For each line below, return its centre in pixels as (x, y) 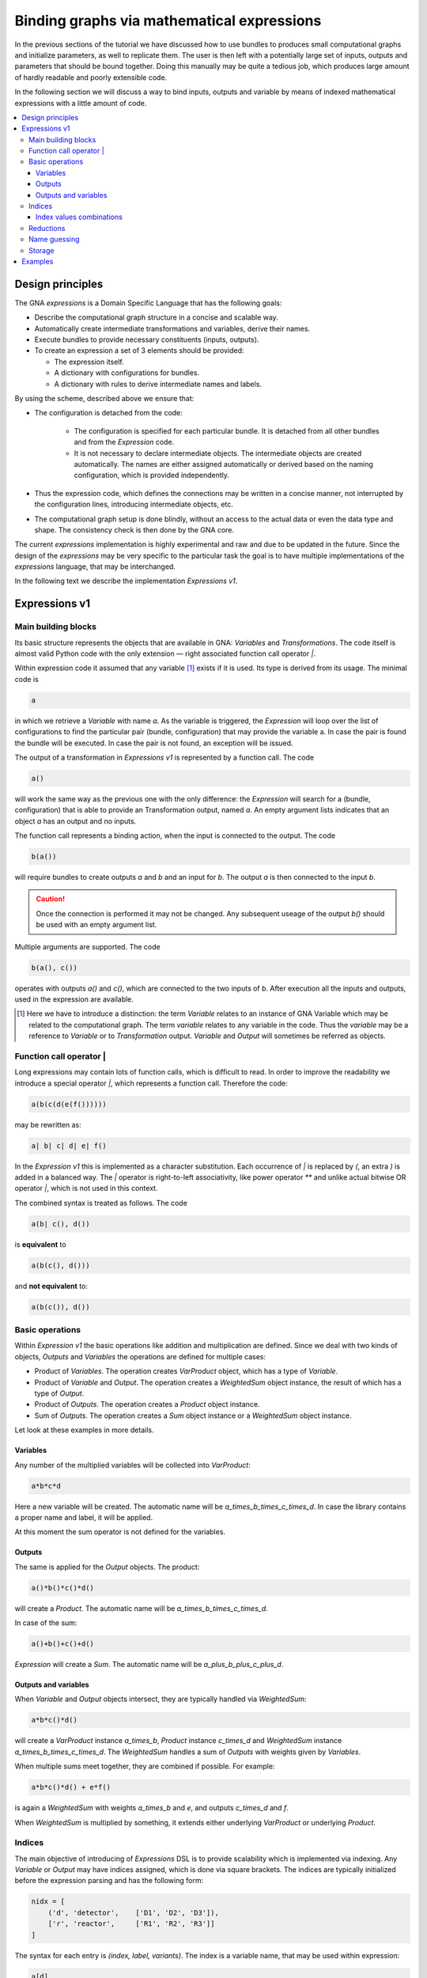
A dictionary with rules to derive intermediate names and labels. (158, 384)
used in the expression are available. (74, 999)
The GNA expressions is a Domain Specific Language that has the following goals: (148, 303)
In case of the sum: (46, 1623)
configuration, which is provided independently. (151, 476)
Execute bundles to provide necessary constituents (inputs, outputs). (147, 339)
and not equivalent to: (51, 1286)
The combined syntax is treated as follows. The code (101, 1203)
